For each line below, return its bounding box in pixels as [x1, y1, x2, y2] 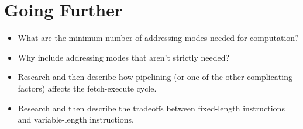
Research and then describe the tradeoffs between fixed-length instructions [18, 102, 285, 114]
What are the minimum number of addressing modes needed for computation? [18, 32, 299, 44]
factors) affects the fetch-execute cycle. [18, 82, 157, 94]
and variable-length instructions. [18, 113, 135, 125]
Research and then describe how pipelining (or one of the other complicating [18, 71, 292, 83]
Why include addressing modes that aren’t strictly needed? [18, 51, 230, 63]
